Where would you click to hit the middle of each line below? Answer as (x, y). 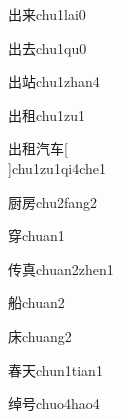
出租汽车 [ (38, 148)
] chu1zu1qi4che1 (57, 167)
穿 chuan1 (36, 235)
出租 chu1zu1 (46, 114)
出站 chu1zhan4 (54, 81)
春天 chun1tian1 (55, 369)
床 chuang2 (40, 335)
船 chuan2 (36, 302)
